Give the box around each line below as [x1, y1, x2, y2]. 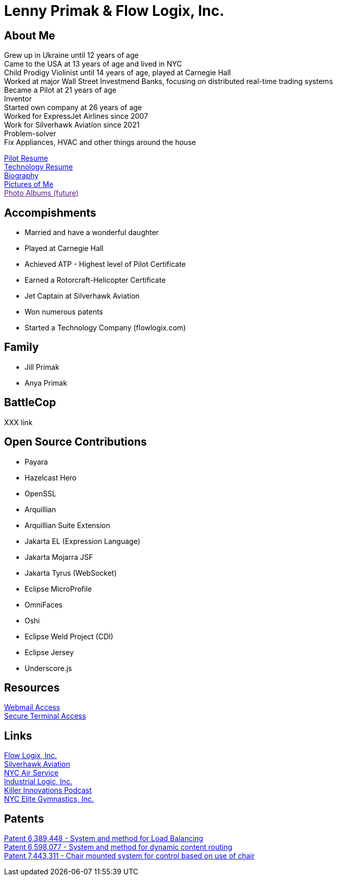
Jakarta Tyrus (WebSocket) [25, 568, 117, 577]
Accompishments [4, 206, 96, 219]
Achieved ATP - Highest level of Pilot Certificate [25, 260, 186, 269]
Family [4, 341, 39, 354]
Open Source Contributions [4, 435, 147, 449]
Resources [4, 681, 60, 694]
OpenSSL [25, 489, 56, 498]
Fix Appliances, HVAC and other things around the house [4, 138, 196, 147]
